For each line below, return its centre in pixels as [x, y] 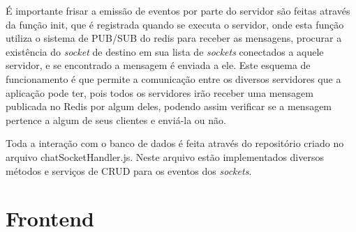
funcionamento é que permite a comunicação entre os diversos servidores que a [173, 78]
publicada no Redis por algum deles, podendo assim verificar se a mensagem [169, 106]
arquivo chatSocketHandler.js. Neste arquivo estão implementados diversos [165, 156]
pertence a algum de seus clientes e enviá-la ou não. [116, 119]
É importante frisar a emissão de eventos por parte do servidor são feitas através [178, 10]
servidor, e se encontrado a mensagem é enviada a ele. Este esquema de [158, 65]
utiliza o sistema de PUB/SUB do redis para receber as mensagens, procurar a [174, 38]
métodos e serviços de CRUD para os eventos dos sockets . [129, 170]
